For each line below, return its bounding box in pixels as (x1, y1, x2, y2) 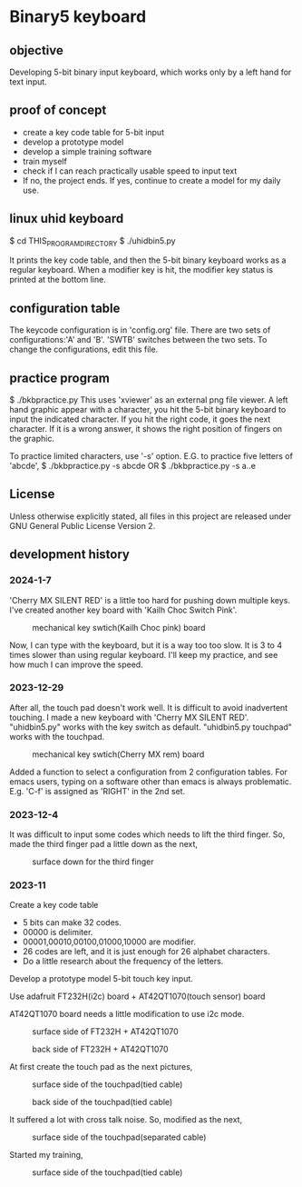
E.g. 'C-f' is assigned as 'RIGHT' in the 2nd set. (9, 785, 186, 796)
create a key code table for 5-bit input (22, 126, 165, 137)
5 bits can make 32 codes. (22, 917, 122, 928)
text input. (9, 76, 47, 87)
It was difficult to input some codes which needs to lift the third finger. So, (9, 829, 286, 840)
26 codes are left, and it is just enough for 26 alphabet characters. (22, 946, 270, 957)
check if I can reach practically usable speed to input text (22, 165, 238, 176)
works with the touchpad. (9, 731, 105, 742)
